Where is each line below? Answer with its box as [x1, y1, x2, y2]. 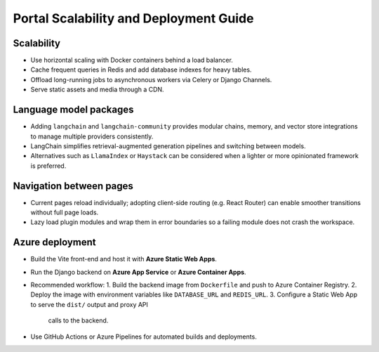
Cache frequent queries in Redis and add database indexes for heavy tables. [30, 65, 252, 74]
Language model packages [13, 104, 134, 116]
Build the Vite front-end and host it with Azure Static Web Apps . [30, 255, 218, 263]
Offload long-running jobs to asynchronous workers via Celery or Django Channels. [30, 75, 272, 84]
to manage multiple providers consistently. [30, 132, 154, 141]
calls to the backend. [48, 316, 109, 325]
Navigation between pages [13, 180, 133, 192]
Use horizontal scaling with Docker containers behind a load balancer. [30, 56, 233, 65]
